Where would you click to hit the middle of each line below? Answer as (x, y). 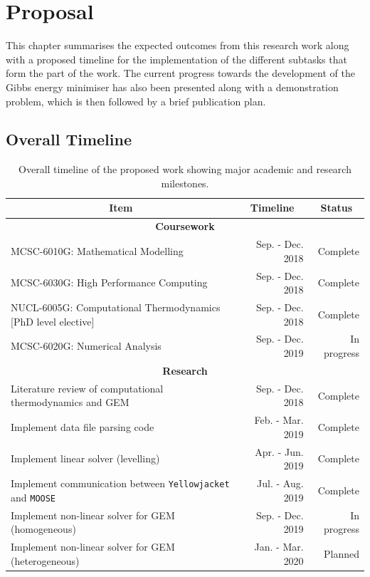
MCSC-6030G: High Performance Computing (109, 282)
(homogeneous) (43, 529)
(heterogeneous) (45, 560)
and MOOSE (33, 497)
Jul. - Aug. (280, 483)
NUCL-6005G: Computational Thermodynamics (116, 307)
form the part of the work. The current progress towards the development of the (180, 73)
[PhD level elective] (53, 321)
